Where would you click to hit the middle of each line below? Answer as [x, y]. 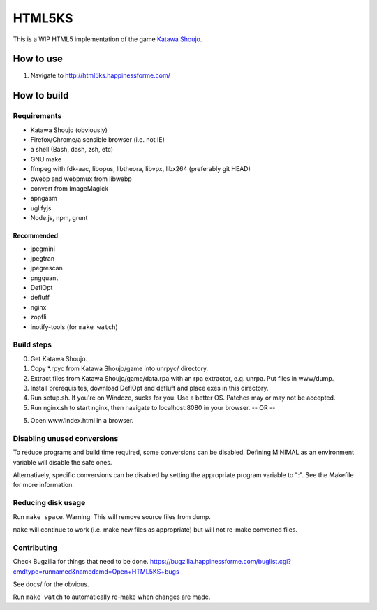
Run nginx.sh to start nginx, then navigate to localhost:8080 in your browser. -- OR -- [153, 407]
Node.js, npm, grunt [59, 218]
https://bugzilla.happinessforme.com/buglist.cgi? [220, 562]
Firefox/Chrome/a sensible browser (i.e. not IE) [98, 139]
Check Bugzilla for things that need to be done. [81, 562]
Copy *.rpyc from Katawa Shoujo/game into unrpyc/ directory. [119, 369]
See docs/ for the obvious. [51, 584]
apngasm [44, 198]
